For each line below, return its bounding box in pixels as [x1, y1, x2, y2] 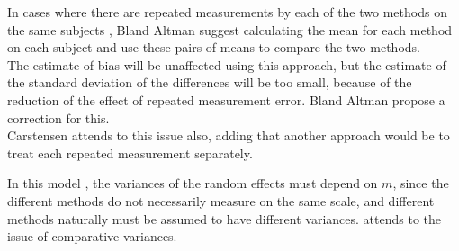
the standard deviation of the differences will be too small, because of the [7, 73, 412, 92]
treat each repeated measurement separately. [7, 143, 253, 162]
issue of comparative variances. [7, 227, 177, 246]
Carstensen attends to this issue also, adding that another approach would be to [7, 126, 450, 145]
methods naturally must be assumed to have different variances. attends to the [7, 209, 442, 228]
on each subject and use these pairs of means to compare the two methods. [7, 38, 420, 57]
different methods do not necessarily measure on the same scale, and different [7, 191, 435, 210]
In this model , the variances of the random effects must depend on [7, 174, 378, 193]
